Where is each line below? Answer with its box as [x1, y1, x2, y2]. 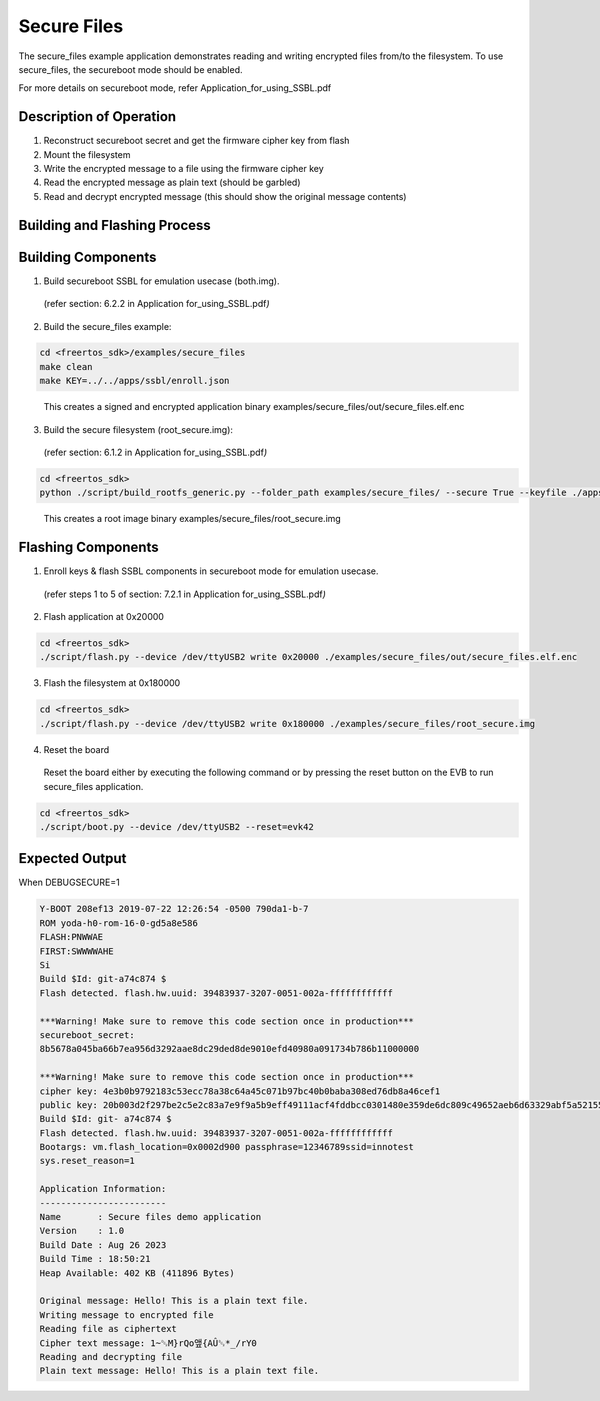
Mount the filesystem [43, 148, 131, 160]
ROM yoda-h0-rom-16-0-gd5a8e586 [39, 917, 199, 929]
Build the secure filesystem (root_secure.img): [43, 423, 234, 435]
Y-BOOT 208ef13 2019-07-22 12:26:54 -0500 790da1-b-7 [39, 903, 309, 915]
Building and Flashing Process [18, 216, 212, 234]
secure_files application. [43, 780, 144, 792]
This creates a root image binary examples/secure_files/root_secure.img [43, 513, 342, 525]
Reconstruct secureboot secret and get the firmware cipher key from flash [43, 135, 350, 147]
